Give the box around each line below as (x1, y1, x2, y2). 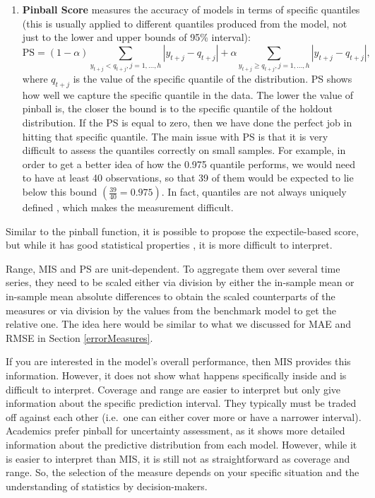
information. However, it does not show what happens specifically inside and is (6, 367, 347, 382)
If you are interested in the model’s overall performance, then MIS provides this (6, 354, 351, 369)
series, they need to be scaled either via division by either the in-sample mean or (6, 275, 355, 290)
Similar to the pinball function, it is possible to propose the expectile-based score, (6, 223, 359, 238)
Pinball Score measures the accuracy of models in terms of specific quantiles (22, 2, 360, 16)
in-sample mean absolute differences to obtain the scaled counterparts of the (6, 288, 335, 303)
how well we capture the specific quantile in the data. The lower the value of (22, 87, 354, 102)
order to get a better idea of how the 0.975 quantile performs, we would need (22, 156, 355, 171)
